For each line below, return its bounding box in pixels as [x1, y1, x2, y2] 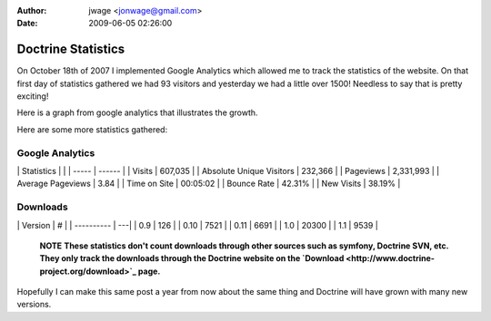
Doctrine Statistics [16, 42, 125, 57]
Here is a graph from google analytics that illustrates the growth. [16, 107, 258, 118]
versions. [16, 299, 52, 310]
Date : [16, 18, 38, 29]
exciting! [16, 91, 49, 102]
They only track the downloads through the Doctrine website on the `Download [39, 253, 345, 264]
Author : [16, 5, 47, 15]
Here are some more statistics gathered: [16, 123, 168, 135]
